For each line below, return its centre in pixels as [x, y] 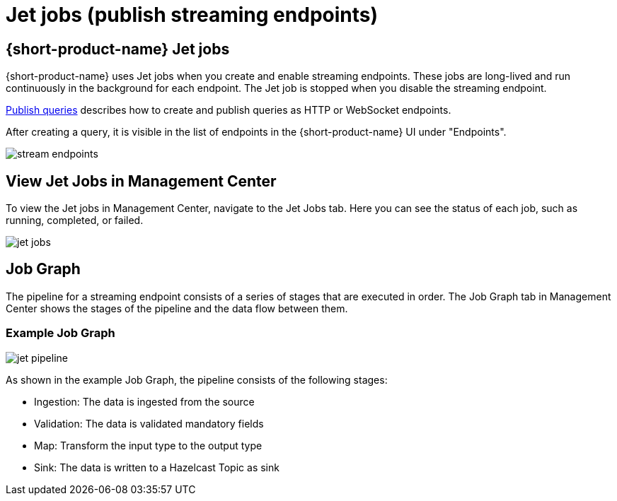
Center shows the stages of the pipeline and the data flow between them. [177, 308]
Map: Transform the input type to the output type [148, 445]
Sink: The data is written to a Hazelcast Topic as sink [157, 467]
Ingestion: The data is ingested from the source [144, 401]
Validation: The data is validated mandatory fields [149, 423]
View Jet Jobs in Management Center [141, 181]
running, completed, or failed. [75, 220]
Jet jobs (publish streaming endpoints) [192, 15]
